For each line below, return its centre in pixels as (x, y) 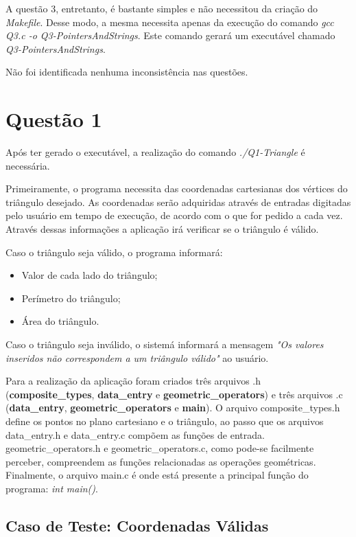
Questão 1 (54, 119)
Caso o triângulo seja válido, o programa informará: (114, 252)
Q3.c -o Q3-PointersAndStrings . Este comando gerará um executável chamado (170, 35)
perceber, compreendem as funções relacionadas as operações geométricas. (161, 461)
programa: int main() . (52, 488)
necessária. (28, 165)
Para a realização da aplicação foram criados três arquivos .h (133, 381)
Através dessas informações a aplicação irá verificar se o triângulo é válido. (162, 229)
